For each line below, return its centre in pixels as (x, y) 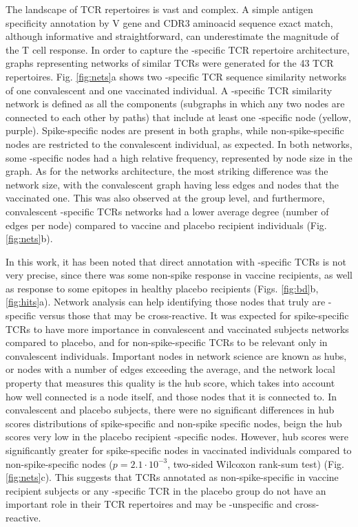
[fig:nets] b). (29, 238)
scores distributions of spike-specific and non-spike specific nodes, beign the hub (174, 423)
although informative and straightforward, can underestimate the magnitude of (172, 36)
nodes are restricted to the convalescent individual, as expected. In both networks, (179, 143)
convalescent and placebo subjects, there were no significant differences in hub (170, 410)
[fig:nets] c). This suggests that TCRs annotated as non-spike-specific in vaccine (172, 477)
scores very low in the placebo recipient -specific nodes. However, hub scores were (177, 437)
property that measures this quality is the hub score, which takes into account (170, 383)
